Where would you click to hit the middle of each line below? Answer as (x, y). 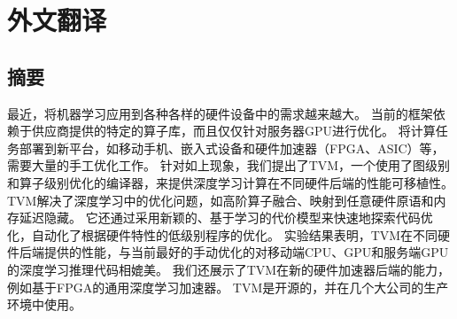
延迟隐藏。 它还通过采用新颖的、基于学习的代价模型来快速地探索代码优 (226, 218)
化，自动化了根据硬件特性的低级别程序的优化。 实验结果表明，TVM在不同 (223, 234)
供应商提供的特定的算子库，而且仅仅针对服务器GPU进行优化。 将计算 (233, 131)
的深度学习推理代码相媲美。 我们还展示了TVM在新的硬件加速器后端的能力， (229, 269)
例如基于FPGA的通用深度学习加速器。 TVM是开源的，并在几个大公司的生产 (228, 287)
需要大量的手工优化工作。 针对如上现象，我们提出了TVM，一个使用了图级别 (229, 165)
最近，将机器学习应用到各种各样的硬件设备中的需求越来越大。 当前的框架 (220, 113)
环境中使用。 (44, 304)
